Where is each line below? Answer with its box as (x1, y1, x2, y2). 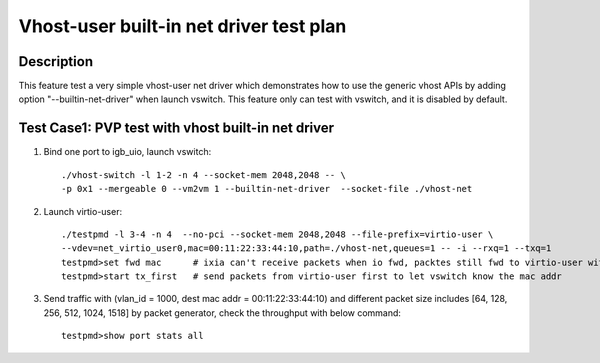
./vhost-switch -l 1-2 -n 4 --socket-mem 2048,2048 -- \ (61, 169, 347, 180)
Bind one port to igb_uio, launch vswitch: (43, 146, 212, 158)
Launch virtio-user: (43, 205, 123, 217)
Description (18, 53, 94, 70)
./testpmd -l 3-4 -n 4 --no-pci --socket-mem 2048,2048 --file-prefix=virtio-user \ (61, 228, 494, 240)
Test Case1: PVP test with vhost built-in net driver (18, 120, 335, 137)
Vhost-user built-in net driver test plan (18, 15, 347, 37)
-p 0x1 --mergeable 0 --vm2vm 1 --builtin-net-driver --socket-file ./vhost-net (61, 183, 473, 195)
